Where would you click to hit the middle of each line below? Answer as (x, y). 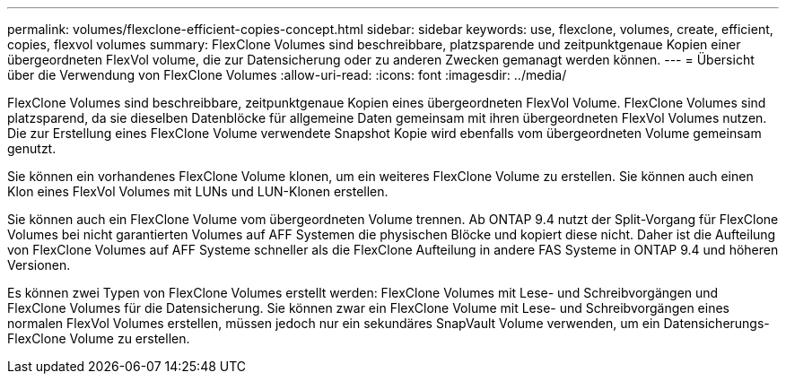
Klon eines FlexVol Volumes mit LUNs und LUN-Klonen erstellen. (198, 191)
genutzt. (32, 148)
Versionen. (39, 265)
